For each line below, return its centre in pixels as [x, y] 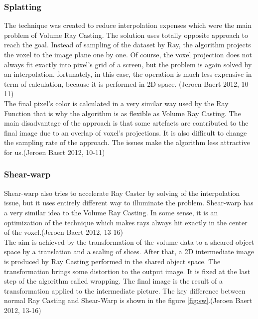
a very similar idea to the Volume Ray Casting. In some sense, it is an [111, 212]
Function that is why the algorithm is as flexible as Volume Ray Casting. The [123, 113]
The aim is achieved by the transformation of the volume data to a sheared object [129, 241]
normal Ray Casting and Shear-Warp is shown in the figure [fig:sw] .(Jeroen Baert [128, 300]
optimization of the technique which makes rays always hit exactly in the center [126, 222]
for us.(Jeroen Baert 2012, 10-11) [55, 152]
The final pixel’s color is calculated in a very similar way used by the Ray [116, 103]
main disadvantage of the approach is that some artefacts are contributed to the [126, 123]
